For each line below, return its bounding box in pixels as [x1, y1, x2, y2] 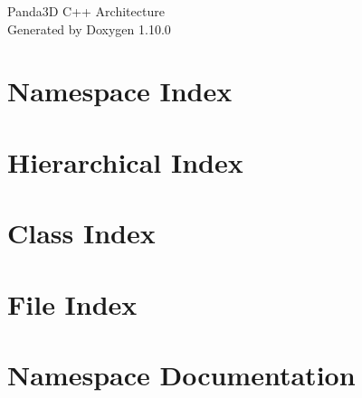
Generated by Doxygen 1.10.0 [7, 19, 171, 38]
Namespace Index [7, 72, 233, 109]
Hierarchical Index [7, 143, 243, 180]
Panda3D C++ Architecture [7, 2, 165, 20]
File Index [7, 285, 138, 322]
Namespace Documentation [7, 355, 356, 393]
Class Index [7, 214, 156, 251]
